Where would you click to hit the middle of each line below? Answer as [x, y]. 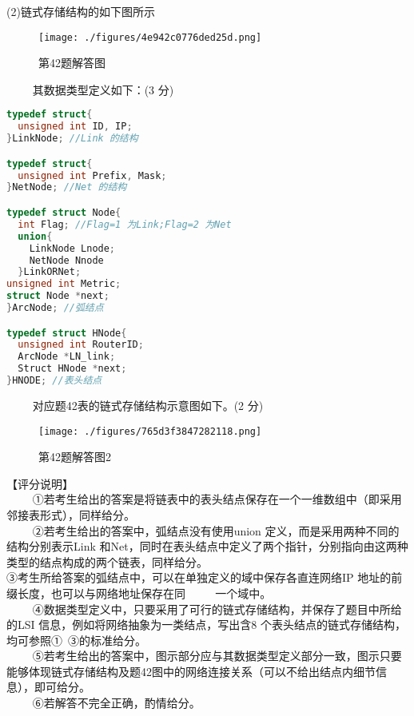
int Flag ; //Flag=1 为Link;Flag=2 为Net [125, 224]
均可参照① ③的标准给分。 [76, 640]
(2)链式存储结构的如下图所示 [81, 11]
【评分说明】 [40, 483]
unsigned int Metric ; [64, 284]
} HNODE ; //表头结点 [54, 381]
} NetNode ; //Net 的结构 [67, 187]
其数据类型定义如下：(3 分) [103, 89]
